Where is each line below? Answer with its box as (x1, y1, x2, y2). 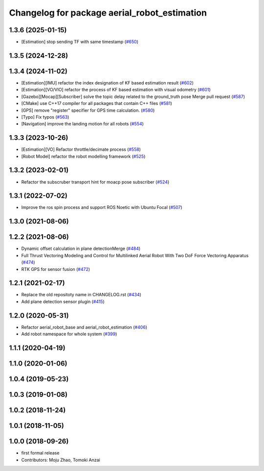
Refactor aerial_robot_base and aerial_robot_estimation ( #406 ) (21, 324, 148, 330)
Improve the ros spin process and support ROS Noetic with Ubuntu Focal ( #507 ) (21, 205, 183, 210)
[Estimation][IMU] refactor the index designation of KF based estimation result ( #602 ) (21, 80, 194, 85)
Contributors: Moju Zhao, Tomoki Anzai (21, 457, 100, 463)
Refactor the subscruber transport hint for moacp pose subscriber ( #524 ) (21, 179, 170, 185)
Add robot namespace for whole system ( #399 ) (21, 331, 117, 337)
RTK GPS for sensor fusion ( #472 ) (21, 266, 90, 272)
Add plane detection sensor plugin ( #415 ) (21, 298, 105, 305)
